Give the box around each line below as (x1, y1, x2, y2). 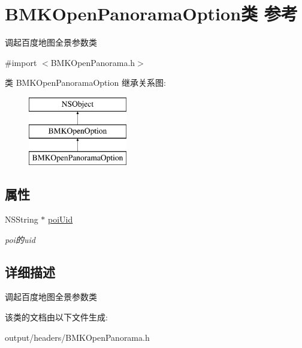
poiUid (48, 213, 73, 226)
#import (5, 56, 37, 68)
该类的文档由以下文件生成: (5, 311, 108, 323)
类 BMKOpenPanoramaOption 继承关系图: (5, 76, 166, 89)
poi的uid (5, 233, 35, 245)
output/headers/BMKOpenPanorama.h (5, 331, 150, 343)
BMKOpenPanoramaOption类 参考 (5, 1, 298, 26)
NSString (5, 213, 38, 226)
